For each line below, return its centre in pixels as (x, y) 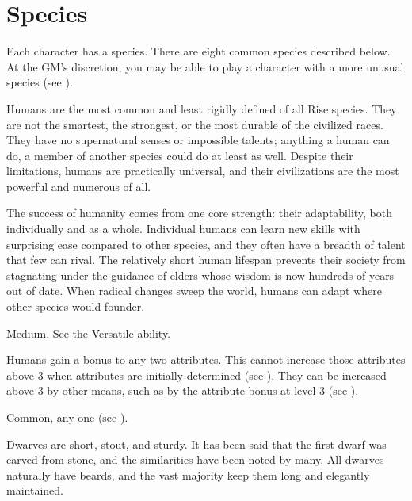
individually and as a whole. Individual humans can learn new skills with (183, 229)
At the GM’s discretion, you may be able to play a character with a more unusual (205, 66)
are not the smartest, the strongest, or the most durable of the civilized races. (195, 124)
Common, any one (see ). (67, 417)
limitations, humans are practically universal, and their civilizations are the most (203, 171)
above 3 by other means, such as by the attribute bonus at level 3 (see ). (183, 390)
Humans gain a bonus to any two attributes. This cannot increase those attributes (206, 359)
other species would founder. (76, 306)
